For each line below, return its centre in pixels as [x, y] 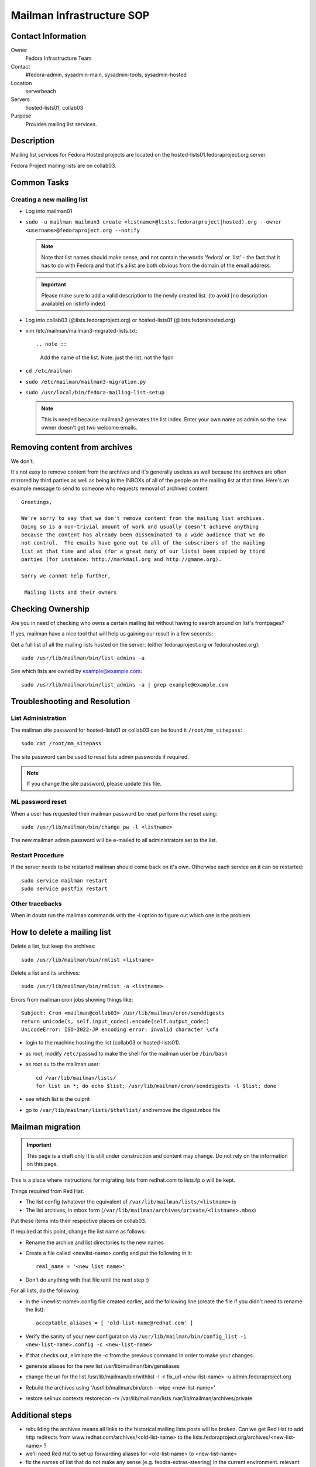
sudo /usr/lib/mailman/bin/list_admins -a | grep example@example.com [125, 685]
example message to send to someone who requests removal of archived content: [110, 489]
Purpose [21, 116]
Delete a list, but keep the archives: [53, 946]
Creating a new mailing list [49, 200]
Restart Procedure [37, 856]
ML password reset [39, 802]
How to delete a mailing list [61, 932]
